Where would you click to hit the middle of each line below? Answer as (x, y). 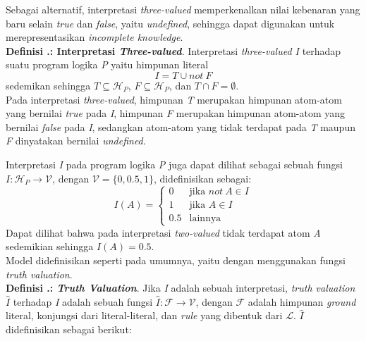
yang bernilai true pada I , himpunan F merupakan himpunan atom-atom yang (176, 113)
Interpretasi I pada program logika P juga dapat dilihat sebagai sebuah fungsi (174, 164)
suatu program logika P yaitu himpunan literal (107, 64)
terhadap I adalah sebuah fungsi (83, 301)
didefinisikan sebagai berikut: (69, 329)
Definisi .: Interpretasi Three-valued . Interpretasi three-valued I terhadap (173, 50)
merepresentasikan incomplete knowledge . (94, 37)
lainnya (205, 219)
